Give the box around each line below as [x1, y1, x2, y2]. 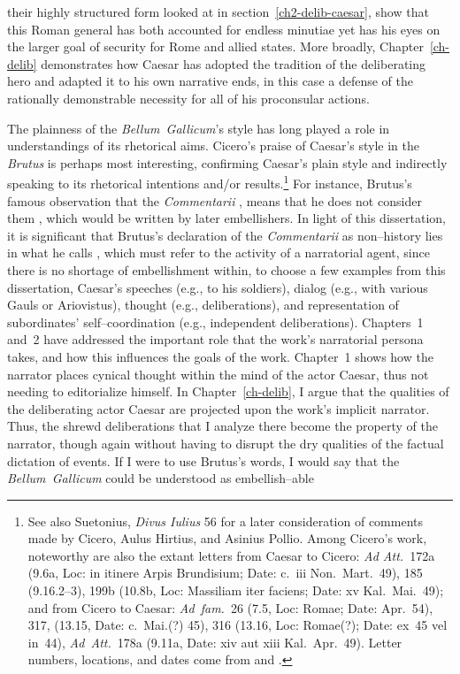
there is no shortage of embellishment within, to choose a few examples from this [7, 260, 446, 279]
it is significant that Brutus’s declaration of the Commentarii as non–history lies [7, 226, 443, 244]
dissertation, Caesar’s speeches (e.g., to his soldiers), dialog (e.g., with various [7, 278, 428, 296]
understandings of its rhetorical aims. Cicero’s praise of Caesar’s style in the [7, 136, 420, 155]
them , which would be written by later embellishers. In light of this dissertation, [7, 209, 446, 227]
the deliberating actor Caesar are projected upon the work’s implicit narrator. [7, 399, 430, 417]
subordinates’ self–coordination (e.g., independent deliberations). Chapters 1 [7, 312, 424, 331]
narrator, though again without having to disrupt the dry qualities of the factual [7, 433, 444, 452]
